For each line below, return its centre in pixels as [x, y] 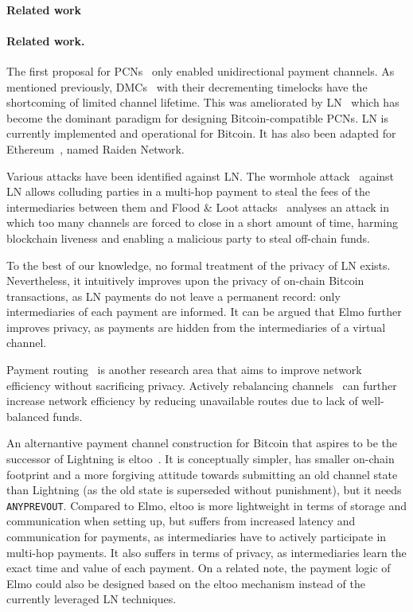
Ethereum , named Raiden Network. [95, 148]
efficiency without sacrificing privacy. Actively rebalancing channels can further [202, 385]
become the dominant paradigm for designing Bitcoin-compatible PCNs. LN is [198, 117]
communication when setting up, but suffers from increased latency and [181, 521]
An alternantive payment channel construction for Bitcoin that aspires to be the [202, 443]
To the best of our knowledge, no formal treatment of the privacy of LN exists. [199, 265]
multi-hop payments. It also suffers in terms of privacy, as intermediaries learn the [206, 552]
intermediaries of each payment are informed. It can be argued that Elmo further [204, 312]
